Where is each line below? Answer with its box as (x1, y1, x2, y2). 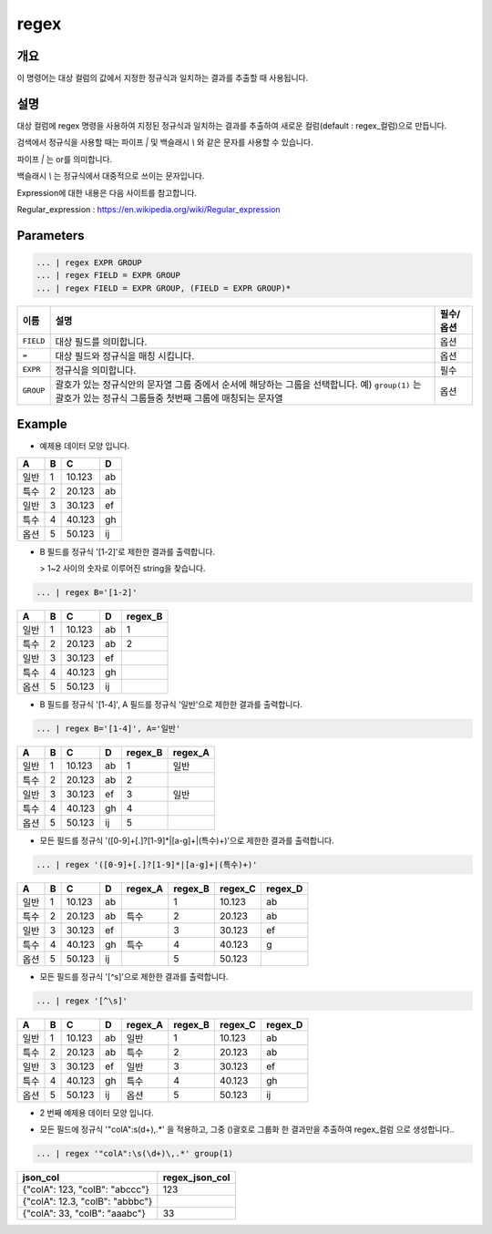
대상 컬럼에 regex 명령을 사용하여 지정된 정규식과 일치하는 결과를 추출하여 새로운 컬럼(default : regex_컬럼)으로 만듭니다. (16, 119, 447, 131)
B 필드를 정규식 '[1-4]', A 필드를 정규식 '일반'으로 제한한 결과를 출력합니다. (39, 698, 303, 710)
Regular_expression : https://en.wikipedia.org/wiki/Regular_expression (16, 203, 282, 214)
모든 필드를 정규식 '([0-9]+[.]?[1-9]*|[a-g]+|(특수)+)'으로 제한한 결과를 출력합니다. (39, 835, 334, 846)
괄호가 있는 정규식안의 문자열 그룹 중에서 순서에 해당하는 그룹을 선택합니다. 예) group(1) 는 (55, 378, 422, 391)
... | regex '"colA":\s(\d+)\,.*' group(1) (36, 1148, 234, 1159)
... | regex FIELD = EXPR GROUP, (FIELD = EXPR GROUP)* (36, 283, 292, 293)
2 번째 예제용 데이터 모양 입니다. (39, 1107, 154, 1118)
